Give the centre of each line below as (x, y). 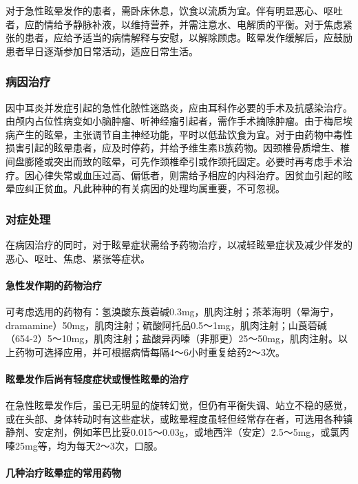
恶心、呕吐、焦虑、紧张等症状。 (78, 258)
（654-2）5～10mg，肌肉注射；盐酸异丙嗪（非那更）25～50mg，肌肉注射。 (172, 338)
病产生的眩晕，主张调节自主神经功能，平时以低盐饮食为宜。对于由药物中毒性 (179, 134)
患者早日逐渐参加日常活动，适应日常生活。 (102, 51)
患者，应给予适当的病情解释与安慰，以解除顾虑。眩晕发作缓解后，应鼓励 (188, 38)
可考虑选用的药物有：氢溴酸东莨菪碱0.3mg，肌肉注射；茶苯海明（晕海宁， (172, 311)
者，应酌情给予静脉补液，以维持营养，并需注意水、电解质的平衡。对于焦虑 (174, 24)
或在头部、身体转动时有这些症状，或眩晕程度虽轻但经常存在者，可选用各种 (174, 418)
